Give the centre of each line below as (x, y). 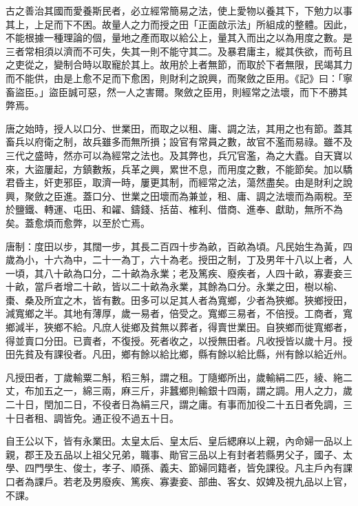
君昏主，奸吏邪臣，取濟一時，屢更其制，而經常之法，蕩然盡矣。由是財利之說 (179, 182)
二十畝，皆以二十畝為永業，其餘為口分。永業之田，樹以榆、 (208, 286)
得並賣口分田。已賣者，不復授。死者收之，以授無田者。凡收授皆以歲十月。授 (179, 340)
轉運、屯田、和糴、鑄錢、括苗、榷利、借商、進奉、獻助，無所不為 (193, 209)
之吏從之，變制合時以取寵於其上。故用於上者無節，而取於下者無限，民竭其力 (179, 64)
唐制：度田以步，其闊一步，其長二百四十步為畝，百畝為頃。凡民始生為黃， (174, 246)
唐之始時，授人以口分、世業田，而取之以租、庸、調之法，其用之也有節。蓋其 (179, 128)
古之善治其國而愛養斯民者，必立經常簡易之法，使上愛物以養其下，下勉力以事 (179, 10)
